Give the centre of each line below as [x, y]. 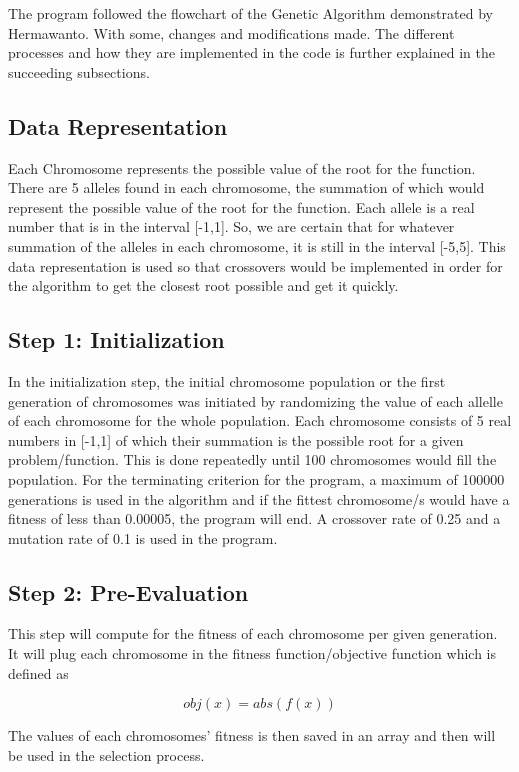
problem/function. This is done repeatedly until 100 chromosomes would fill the [252, 459]
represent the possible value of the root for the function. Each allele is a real [241, 206]
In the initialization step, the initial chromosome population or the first [227, 380]
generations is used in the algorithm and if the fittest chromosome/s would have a [259, 498]
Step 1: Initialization [116, 339]
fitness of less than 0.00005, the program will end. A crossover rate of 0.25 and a [254, 518]
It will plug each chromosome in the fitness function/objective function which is [252, 653]
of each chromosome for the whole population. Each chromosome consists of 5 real [260, 420]
